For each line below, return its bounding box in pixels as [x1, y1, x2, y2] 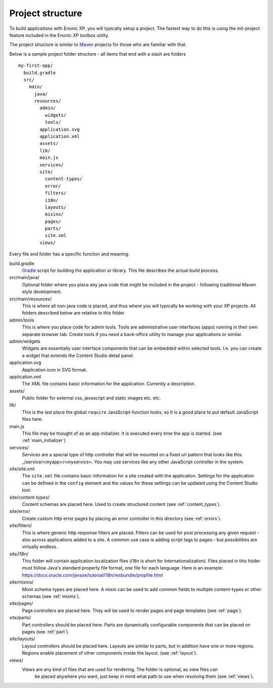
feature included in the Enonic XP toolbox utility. [9, 32, 110, 38]
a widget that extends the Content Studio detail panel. [22, 352, 134, 358]
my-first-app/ [18, 63, 53, 68]
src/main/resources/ [9, 296, 52, 302]
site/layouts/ [9, 636, 35, 642]
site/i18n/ [9, 551, 29, 557]
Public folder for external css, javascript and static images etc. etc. [22, 395, 161, 401]
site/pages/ [9, 600, 33, 606]
